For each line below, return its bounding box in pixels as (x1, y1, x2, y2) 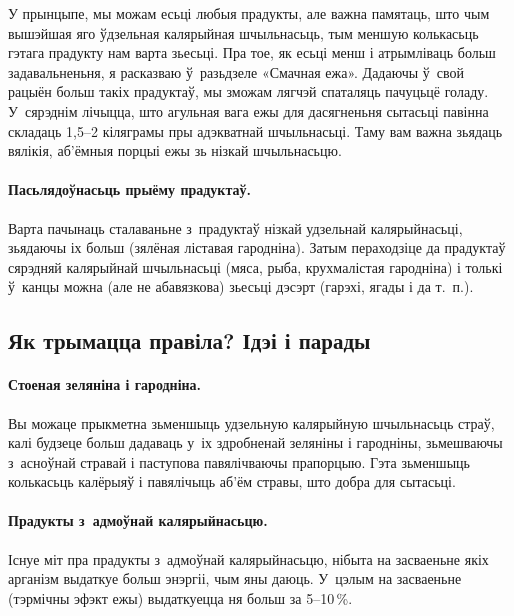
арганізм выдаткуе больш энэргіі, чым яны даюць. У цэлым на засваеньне (8, 568, 462, 589)
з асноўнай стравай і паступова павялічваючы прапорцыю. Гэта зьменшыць (8, 451, 470, 472)
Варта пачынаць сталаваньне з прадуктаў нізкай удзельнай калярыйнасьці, (8, 217, 463, 238)
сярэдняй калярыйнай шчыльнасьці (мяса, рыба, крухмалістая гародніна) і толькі (8, 256, 503, 277)
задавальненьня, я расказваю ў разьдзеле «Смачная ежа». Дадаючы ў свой (8, 61, 464, 82)
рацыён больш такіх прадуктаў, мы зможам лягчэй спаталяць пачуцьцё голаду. (8, 81, 489, 102)
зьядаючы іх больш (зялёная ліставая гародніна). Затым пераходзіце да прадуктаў (8, 237, 506, 258)
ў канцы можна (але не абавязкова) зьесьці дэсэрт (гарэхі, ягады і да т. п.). (8, 276, 474, 297)
